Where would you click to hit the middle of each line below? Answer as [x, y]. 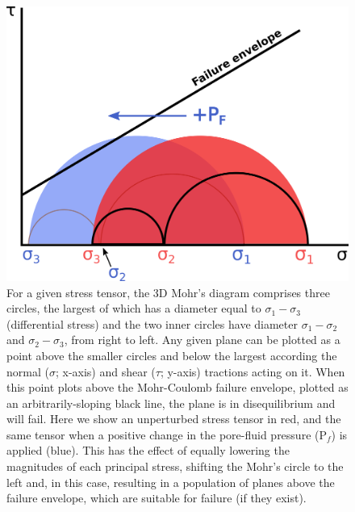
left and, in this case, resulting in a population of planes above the [171, 482]
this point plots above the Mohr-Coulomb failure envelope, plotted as [177, 387]
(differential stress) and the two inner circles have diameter [152, 323]
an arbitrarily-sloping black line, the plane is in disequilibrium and [171, 403]
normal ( [28, 371]
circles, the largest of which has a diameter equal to [134, 308]
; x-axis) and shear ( [105, 371]
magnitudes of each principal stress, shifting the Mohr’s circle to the [175, 466]
